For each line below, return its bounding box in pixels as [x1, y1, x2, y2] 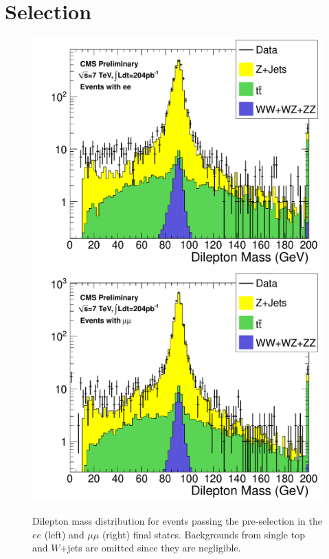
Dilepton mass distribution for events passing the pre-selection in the [32, 514, 323, 528]
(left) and [44, 527, 84, 541]
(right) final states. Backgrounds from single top [102, 527, 305, 541]
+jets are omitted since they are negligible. [60, 540, 241, 555]
